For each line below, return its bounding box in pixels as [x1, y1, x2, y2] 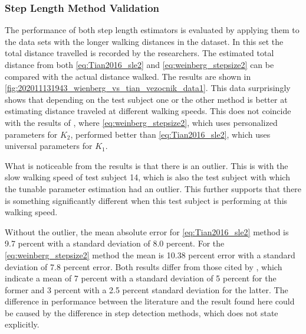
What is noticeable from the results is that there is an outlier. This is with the [5, 159, 288, 171]
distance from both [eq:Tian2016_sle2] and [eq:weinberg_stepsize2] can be [5, 59, 274, 70]
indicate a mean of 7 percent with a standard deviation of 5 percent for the [5, 272, 277, 284]
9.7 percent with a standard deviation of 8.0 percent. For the [5, 237, 225, 249]
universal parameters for [5, 140, 93, 152]
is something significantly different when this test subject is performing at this [5, 194, 288, 206]
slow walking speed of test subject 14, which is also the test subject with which [5, 171, 290, 183]
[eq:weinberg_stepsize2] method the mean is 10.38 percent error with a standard [5, 248, 295, 261]
